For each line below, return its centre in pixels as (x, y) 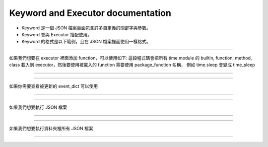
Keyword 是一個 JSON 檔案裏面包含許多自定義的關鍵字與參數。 (86, 28)
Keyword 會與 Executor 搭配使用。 (57, 34)
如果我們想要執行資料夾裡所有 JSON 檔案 (51, 129)
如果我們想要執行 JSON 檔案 (38, 107)
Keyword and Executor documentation (90, 13)
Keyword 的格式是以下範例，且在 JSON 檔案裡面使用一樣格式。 (86, 42)
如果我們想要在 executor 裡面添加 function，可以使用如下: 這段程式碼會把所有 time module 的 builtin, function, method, (131, 58)
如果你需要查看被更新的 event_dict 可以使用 (54, 86)
